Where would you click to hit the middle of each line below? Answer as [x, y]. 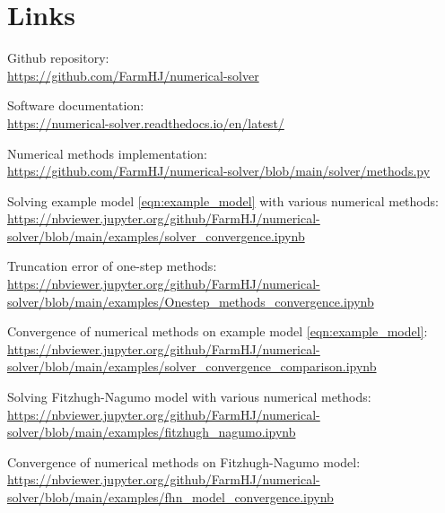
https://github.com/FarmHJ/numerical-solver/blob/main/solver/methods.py [219, 171]
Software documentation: [76, 105]
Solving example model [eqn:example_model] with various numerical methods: [223, 200]
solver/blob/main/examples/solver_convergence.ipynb [156, 235]
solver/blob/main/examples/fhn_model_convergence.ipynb [170, 497]
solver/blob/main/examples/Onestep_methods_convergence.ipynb [191, 301]
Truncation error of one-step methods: [112, 266]
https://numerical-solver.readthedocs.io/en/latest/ [146, 122]
